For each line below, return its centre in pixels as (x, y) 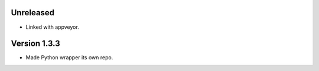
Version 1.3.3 (35, 44)
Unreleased (33, 13)
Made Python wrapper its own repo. (69, 58)
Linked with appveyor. (52, 27)
